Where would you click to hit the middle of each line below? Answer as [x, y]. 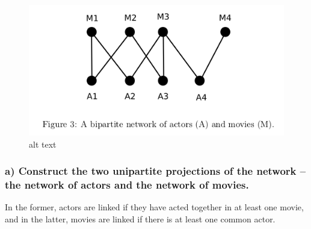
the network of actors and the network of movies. [127, 185]
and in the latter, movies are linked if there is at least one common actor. [140, 218]
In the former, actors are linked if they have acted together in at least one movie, [154, 207]
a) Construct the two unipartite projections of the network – [155, 171]
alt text [43, 144]
